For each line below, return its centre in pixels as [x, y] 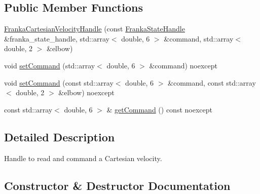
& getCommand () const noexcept [159, 109]
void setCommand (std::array [50, 65]
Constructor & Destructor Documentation [117, 185]
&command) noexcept [183, 65]
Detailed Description [60, 137]
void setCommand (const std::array [59, 82]
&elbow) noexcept [86, 92]
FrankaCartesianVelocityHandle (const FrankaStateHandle [95, 29]
